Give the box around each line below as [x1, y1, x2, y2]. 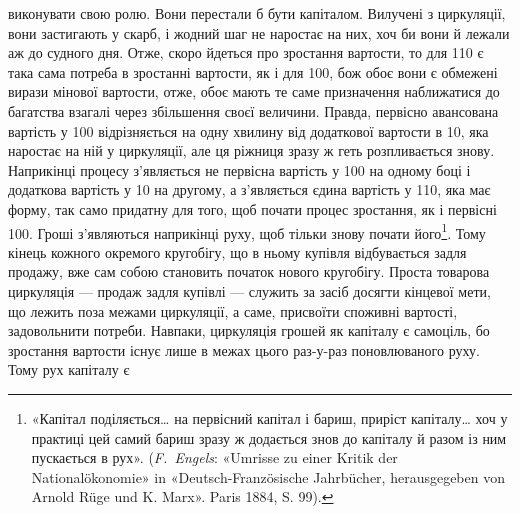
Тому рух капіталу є [8, 359, 130, 380]
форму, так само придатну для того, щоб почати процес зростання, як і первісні [8, 198, 497, 219]
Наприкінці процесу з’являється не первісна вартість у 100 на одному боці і [8, 159, 471, 180]
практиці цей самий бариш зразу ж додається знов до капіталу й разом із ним [31, 427, 507, 448]
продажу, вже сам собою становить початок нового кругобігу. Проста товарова [8, 261, 490, 282]
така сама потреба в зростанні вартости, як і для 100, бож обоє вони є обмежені [8, 61, 498, 82]
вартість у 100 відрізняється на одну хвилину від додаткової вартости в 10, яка [8, 120, 489, 141]
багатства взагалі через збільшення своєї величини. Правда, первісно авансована [8, 100, 499, 121]
